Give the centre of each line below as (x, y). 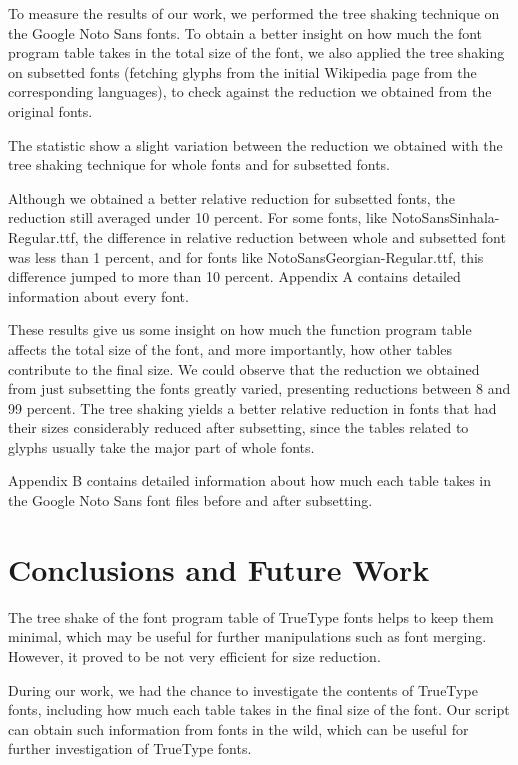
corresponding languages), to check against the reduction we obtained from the (250, 91)
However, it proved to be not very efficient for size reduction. (194, 655)
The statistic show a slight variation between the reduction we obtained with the (255, 144)
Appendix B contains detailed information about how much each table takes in (250, 480)
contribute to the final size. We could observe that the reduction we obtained (244, 368)
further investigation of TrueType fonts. (130, 748)
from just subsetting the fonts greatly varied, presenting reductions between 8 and (259, 388)
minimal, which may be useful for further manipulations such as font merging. (247, 636)
